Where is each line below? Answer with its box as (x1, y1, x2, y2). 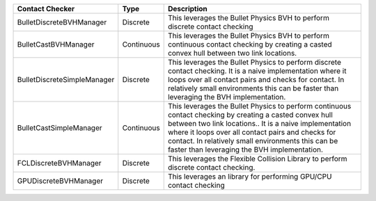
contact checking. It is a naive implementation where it (167, 66, 347, 76)
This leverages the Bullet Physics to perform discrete (167, 58, 341, 67)
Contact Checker (17, 4, 75, 13)
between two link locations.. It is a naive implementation (167, 119, 352, 128)
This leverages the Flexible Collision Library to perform (167, 154, 347, 163)
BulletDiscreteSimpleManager (17, 75, 115, 84)
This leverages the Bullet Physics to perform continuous (167, 102, 352, 111)
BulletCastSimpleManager (17, 123, 102, 132)
